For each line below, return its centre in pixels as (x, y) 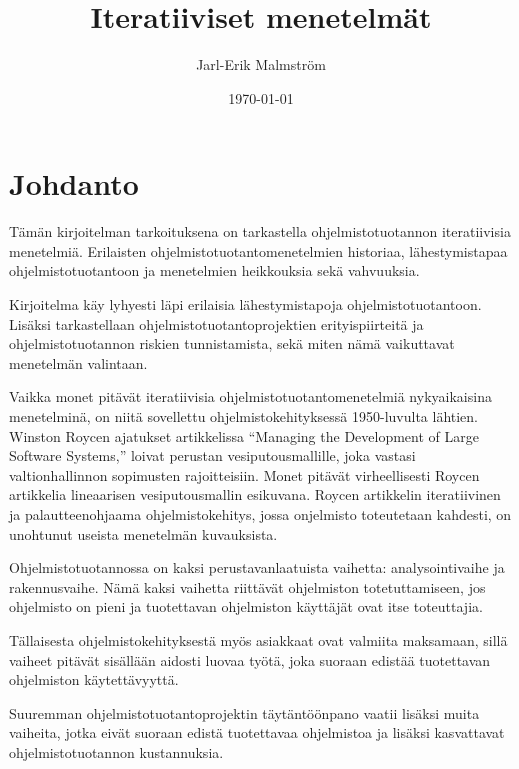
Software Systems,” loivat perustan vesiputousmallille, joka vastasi (212, 455)
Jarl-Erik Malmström (261, 64)
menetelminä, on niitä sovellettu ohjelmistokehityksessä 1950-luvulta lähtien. (243, 416)
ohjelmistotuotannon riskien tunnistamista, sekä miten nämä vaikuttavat (232, 343)
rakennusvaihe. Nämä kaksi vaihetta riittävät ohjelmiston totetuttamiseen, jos (247, 586)
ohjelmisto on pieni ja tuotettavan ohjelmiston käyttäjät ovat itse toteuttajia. (246, 606)
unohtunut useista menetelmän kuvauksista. (143, 533)
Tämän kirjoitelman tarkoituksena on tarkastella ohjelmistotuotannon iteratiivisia (260, 231)
